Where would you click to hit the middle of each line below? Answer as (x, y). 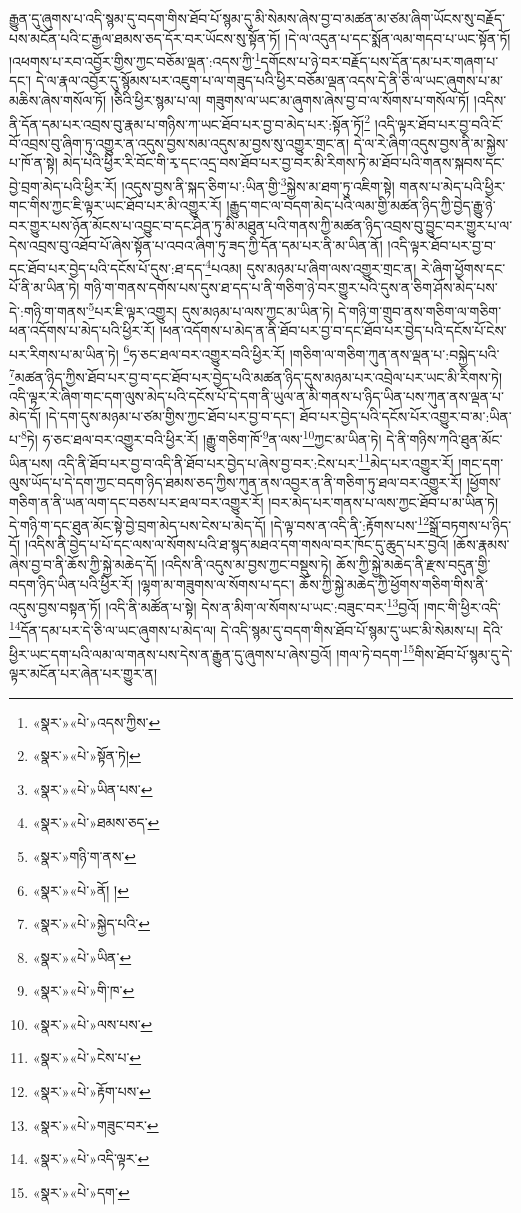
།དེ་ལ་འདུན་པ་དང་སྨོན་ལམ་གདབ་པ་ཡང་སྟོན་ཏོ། (398, 37)
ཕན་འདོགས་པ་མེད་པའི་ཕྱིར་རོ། (82, 330)
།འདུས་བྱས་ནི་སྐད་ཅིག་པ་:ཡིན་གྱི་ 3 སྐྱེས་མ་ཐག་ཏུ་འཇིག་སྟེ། (258, 184)
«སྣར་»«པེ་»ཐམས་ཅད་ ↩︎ (96, 822)
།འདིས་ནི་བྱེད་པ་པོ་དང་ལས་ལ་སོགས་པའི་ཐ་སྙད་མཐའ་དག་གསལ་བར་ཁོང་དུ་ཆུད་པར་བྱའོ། (236, 544)
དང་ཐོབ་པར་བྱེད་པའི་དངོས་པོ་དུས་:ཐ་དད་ (107, 267)
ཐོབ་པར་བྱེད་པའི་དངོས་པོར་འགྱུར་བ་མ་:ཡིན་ (405, 415)
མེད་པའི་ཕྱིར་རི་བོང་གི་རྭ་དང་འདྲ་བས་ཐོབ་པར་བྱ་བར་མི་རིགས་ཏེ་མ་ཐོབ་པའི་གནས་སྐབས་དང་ (283, 162)
